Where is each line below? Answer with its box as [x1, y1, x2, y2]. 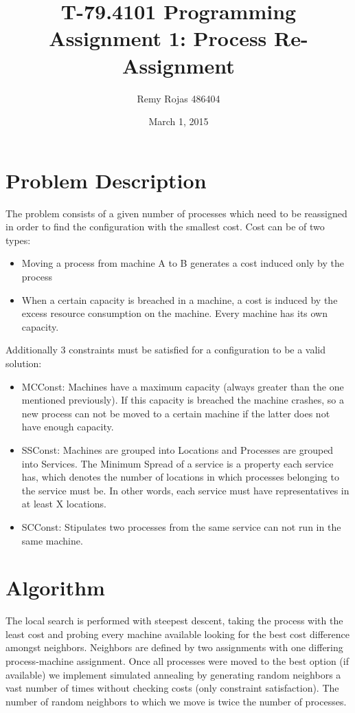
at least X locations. [21, 496, 106, 511]
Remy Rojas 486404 [137, 91, 220, 105]
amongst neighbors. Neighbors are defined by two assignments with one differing [5, 640, 343, 655]
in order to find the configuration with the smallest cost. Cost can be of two [5, 219, 325, 234]
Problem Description [5, 166, 207, 194]
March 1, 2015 [148, 114, 209, 129]
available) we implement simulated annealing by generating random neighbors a [5, 667, 341, 681]
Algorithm [5, 573, 105, 602]
